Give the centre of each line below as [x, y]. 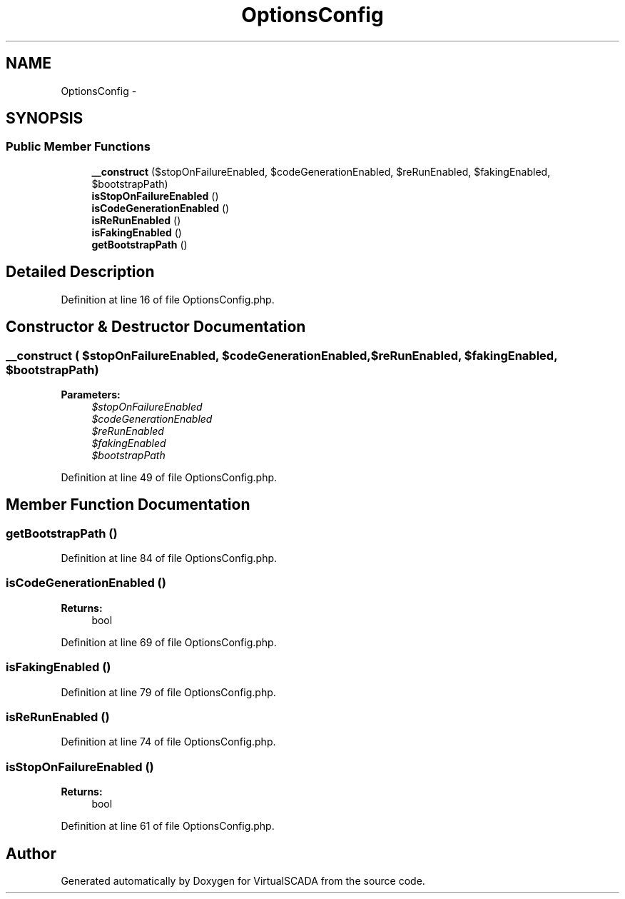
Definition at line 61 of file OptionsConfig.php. [168, 826]
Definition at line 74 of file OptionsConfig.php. [168, 742]
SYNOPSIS [45, 119]
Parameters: [91, 394]
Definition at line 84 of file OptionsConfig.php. [169, 558]
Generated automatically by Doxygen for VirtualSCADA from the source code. [243, 880]
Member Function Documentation [128, 505]
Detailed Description [80, 272]
